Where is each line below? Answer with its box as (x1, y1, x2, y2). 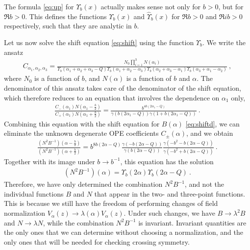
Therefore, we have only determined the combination (4, 179, 163, 189)
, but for (218, 1, 244, 11)
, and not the (184, 179, 224, 189)
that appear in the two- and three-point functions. (94, 188, 246, 199)
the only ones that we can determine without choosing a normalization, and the (4, 227, 243, 237)
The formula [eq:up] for (4, 1, 74, 11)
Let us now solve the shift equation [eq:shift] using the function (4, 37, 194, 47)
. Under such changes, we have (124, 208, 215, 218)
